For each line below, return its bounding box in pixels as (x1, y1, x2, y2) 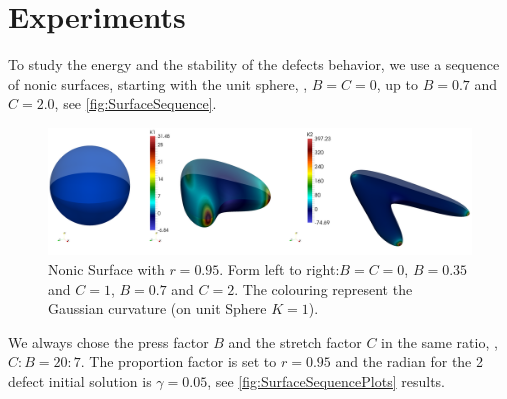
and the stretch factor (228, 331, 362, 352)
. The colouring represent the (234, 278, 413, 299)
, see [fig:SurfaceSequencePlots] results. (207, 371, 445, 391)
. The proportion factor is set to (80, 351, 277, 372)
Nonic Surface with (48, 259, 165, 280)
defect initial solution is (8, 371, 152, 391)
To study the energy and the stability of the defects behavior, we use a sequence (8, 54, 500, 75)
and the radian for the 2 (335, 351, 483, 372)
